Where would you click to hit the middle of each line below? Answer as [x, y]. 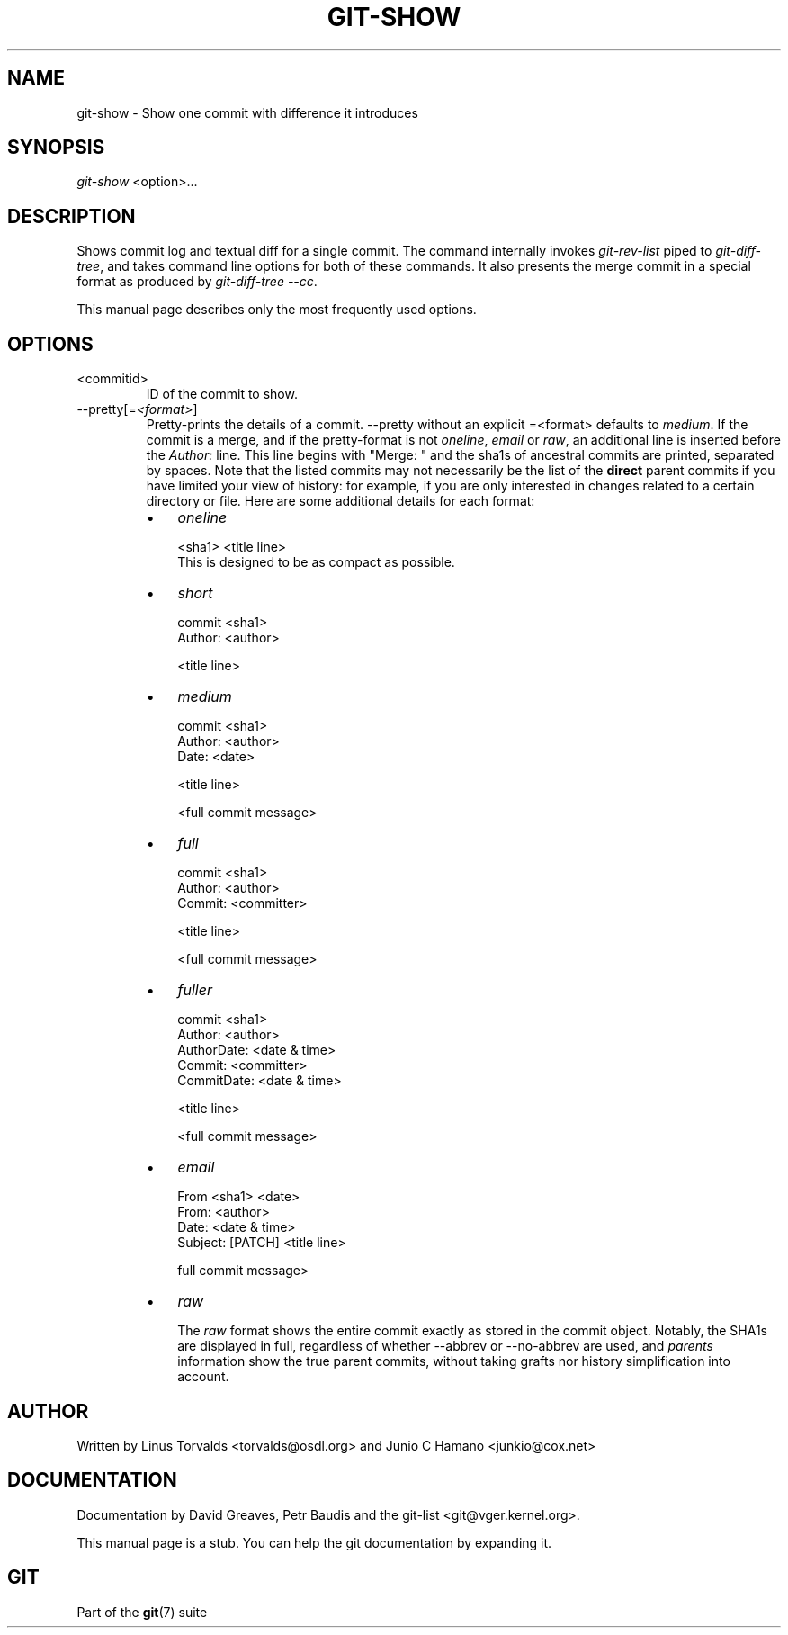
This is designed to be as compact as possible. [316, 562]
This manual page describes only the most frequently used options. [277, 310]
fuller [195, 990]
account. [203, 1377]
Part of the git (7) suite [142, 1612]
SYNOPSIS [56, 148]
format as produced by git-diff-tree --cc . [197, 282]
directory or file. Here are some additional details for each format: [340, 501]
